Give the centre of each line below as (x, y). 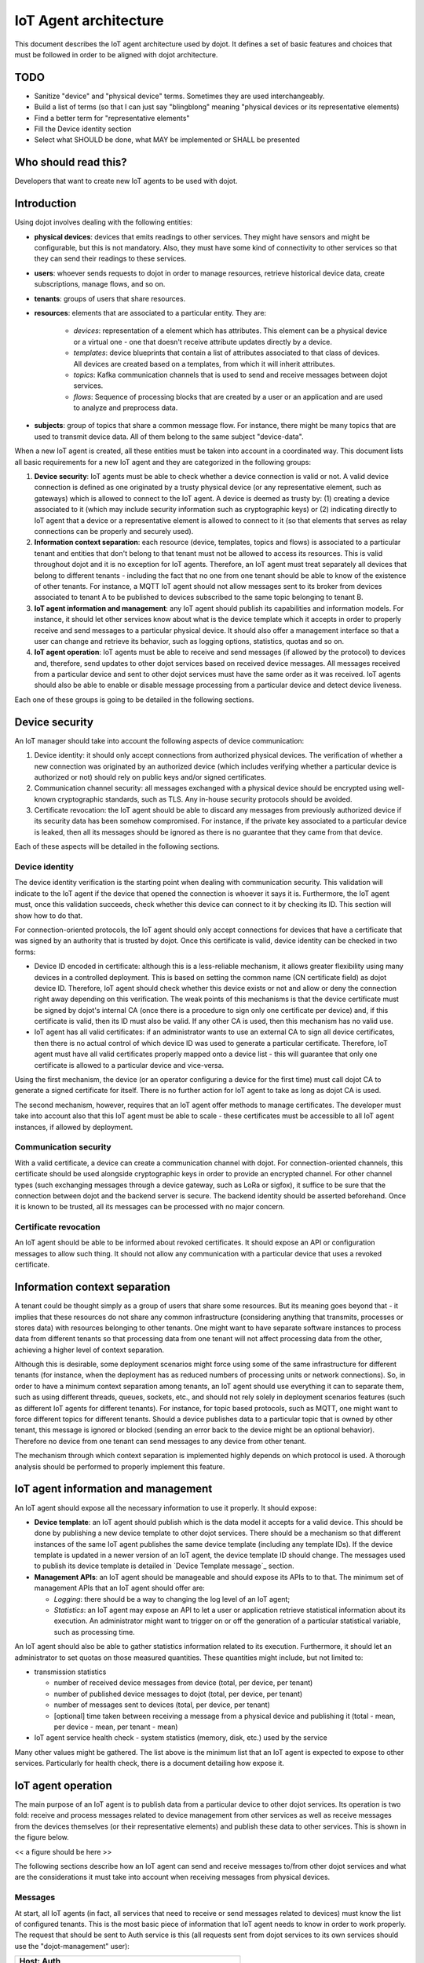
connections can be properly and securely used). (114, 531)
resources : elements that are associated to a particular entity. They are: (150, 313)
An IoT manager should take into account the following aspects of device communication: (159, 740)
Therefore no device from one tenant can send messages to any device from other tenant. (160, 1441)
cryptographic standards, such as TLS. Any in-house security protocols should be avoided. (205, 799)
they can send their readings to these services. (110, 258)
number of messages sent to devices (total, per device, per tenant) (162, 1705)
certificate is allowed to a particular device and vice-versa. (129, 1065)
